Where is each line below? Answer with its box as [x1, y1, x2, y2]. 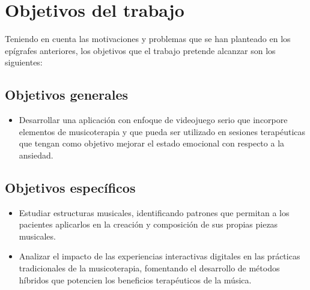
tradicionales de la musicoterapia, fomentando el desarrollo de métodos [19, 262, 280, 274]
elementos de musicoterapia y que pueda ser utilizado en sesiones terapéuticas [19, 125, 306, 137]
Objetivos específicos [5, 178, 136, 196]
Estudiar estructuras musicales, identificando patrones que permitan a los [19, 206, 290, 219]
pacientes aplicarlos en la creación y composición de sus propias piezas [19, 218, 278, 231]
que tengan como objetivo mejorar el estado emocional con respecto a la [19, 137, 285, 150]
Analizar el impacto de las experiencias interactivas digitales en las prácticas [19, 250, 300, 262]
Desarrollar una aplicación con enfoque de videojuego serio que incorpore [19, 113, 288, 126]
